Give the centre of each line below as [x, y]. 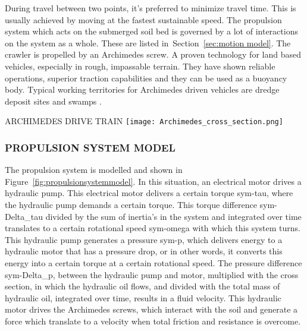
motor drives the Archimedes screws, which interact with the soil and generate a [151, 309]
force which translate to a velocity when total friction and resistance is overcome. [153, 321]
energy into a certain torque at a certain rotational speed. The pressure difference [153, 262]
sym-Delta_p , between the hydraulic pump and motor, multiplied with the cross [152, 274]
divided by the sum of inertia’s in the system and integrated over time [173, 216]
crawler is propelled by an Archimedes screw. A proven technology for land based [153, 54]
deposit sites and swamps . [53, 101]
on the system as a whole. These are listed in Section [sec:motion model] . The [148, 42]
